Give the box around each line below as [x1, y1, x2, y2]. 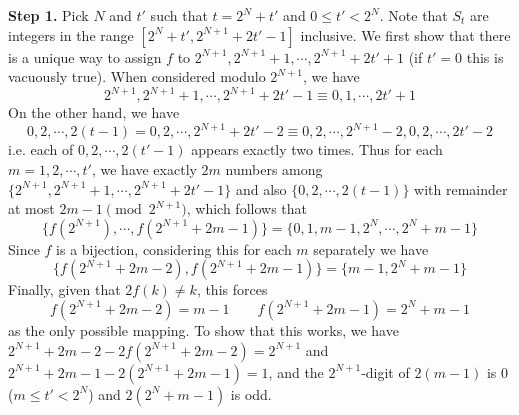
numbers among [225, 158, 323, 179]
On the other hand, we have [8, 102, 180, 123]
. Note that [379, 5, 448, 25]
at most [8, 198, 55, 219]
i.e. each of [8, 139, 74, 160]
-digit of [361, 361, 410, 382]
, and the [268, 361, 324, 382]
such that [150, 5, 208, 25]
